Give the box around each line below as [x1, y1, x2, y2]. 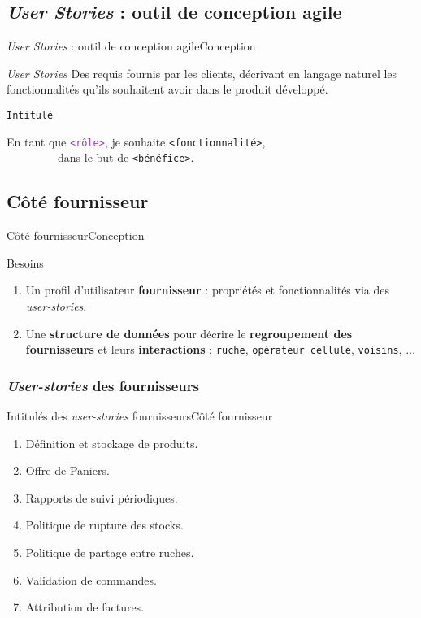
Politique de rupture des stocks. [25, 516, 184, 533]
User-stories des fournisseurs [7, 375, 199, 395]
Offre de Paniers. [25, 462, 110, 479]
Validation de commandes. [25, 571, 157, 588]
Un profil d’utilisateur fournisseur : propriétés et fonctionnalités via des [25, 281, 389, 298]
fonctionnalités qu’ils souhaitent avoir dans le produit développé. [7, 81, 328, 98]
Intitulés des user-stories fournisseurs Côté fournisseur [7, 407, 273, 424]
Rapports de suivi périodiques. [25, 489, 178, 506]
